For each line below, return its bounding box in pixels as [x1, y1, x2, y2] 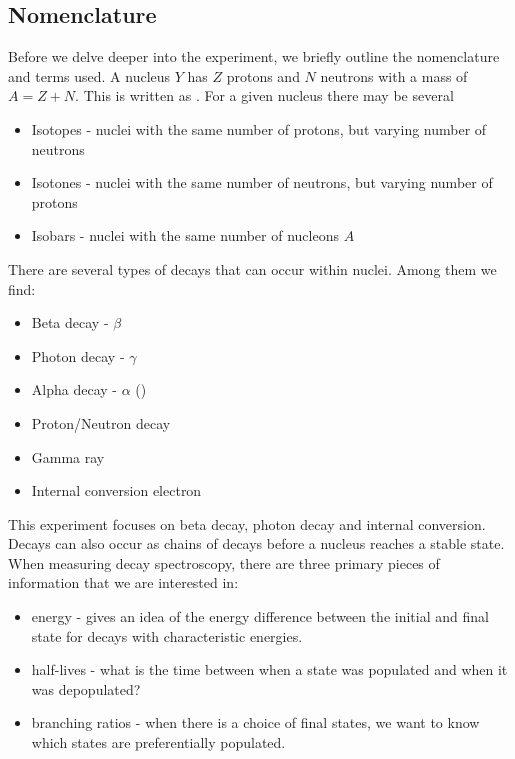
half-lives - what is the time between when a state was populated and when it [31, 659, 508, 680]
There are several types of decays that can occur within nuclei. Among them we [8, 258, 497, 279]
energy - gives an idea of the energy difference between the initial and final [31, 606, 489, 627]
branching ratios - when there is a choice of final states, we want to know [31, 712, 480, 733]
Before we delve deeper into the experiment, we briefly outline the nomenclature [8, 46, 500, 67]
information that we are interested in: [8, 572, 239, 593]
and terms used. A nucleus [8, 65, 171, 86]
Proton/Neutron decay [31, 412, 171, 433]
